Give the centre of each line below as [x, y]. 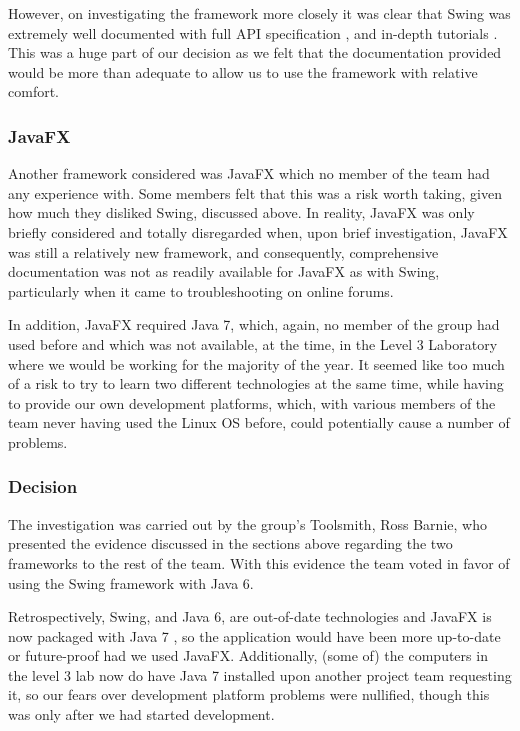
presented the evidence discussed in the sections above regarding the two [230, 543]
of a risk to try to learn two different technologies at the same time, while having [256, 383]
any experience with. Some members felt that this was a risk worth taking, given [255, 192]
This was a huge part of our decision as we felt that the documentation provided [255, 52]
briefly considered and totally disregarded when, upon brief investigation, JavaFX [258, 231]
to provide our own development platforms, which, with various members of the [252, 402]
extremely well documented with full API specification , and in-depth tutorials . [253, 32]
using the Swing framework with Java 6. [131, 582]
